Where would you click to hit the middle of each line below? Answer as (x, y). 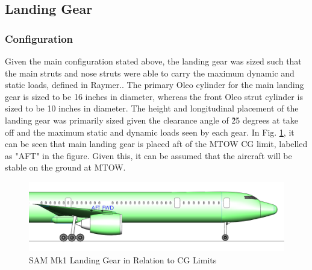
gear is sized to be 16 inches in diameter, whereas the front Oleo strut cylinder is (154, 96)
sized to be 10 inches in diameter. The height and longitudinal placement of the (152, 108)
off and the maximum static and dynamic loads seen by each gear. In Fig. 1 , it (150, 132)
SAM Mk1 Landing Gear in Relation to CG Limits (123, 259)
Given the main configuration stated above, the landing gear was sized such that (153, 61)
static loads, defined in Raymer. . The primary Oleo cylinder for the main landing (154, 85)
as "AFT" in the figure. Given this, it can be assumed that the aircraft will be (148, 155)
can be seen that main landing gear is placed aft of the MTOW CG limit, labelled (156, 144)
